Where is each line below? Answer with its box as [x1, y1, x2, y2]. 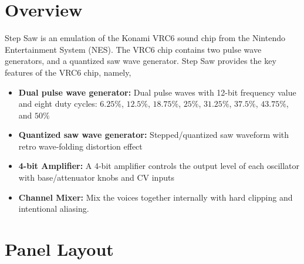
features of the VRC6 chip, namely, [5, 66, 131, 78]
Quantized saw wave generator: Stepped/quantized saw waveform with [18, 128, 289, 141]
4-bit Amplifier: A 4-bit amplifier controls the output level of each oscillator [18, 160, 300, 172]
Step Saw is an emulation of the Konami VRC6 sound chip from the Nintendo [5, 32, 285, 44]
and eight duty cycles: [18, 97, 97, 110]
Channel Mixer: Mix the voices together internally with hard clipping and [18, 191, 293, 203]
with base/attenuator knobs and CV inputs [18, 171, 174, 184]
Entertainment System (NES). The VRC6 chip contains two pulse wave [5, 43, 262, 55]
